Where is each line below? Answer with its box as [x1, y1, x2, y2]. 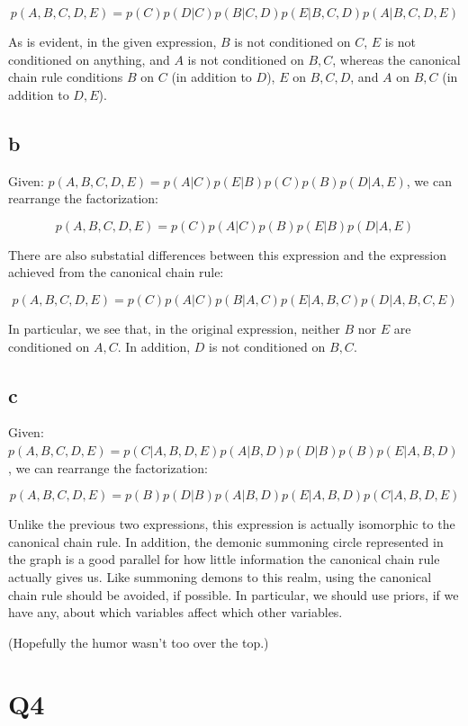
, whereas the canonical [332, 49, 461, 68]
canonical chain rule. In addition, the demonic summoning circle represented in [8, 532, 444, 551]
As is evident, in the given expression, [8, 32, 217, 50]
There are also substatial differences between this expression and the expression [8, 245, 446, 264]
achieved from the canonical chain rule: [8, 263, 224, 282]
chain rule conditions [8, 67, 123, 86]
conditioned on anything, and [8, 49, 170, 68]
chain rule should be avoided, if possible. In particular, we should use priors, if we [8, 585, 459, 604]
